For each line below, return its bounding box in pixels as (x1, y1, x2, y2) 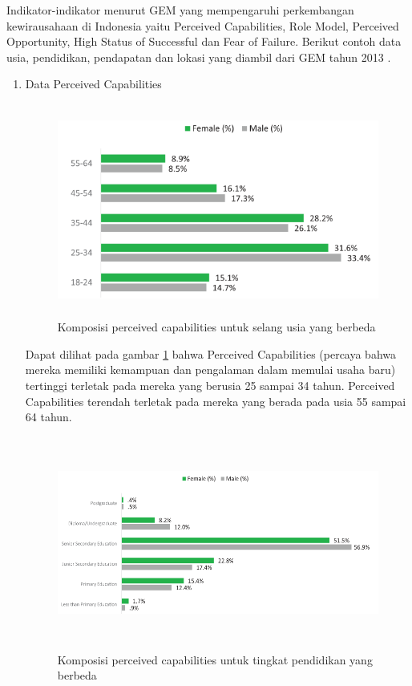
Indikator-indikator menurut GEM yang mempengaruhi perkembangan (6, 2, 354, 18)
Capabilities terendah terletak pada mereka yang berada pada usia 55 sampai (25, 392, 406, 409)
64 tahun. (25, 408, 72, 425)
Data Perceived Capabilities (25, 75, 162, 92)
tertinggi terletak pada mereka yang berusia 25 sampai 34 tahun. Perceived (25, 376, 395, 393)
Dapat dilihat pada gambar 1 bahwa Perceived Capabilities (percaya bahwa (25, 345, 397, 362)
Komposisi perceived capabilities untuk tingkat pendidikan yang (57, 651, 373, 668)
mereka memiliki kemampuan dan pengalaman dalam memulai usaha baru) (25, 361, 396, 378)
